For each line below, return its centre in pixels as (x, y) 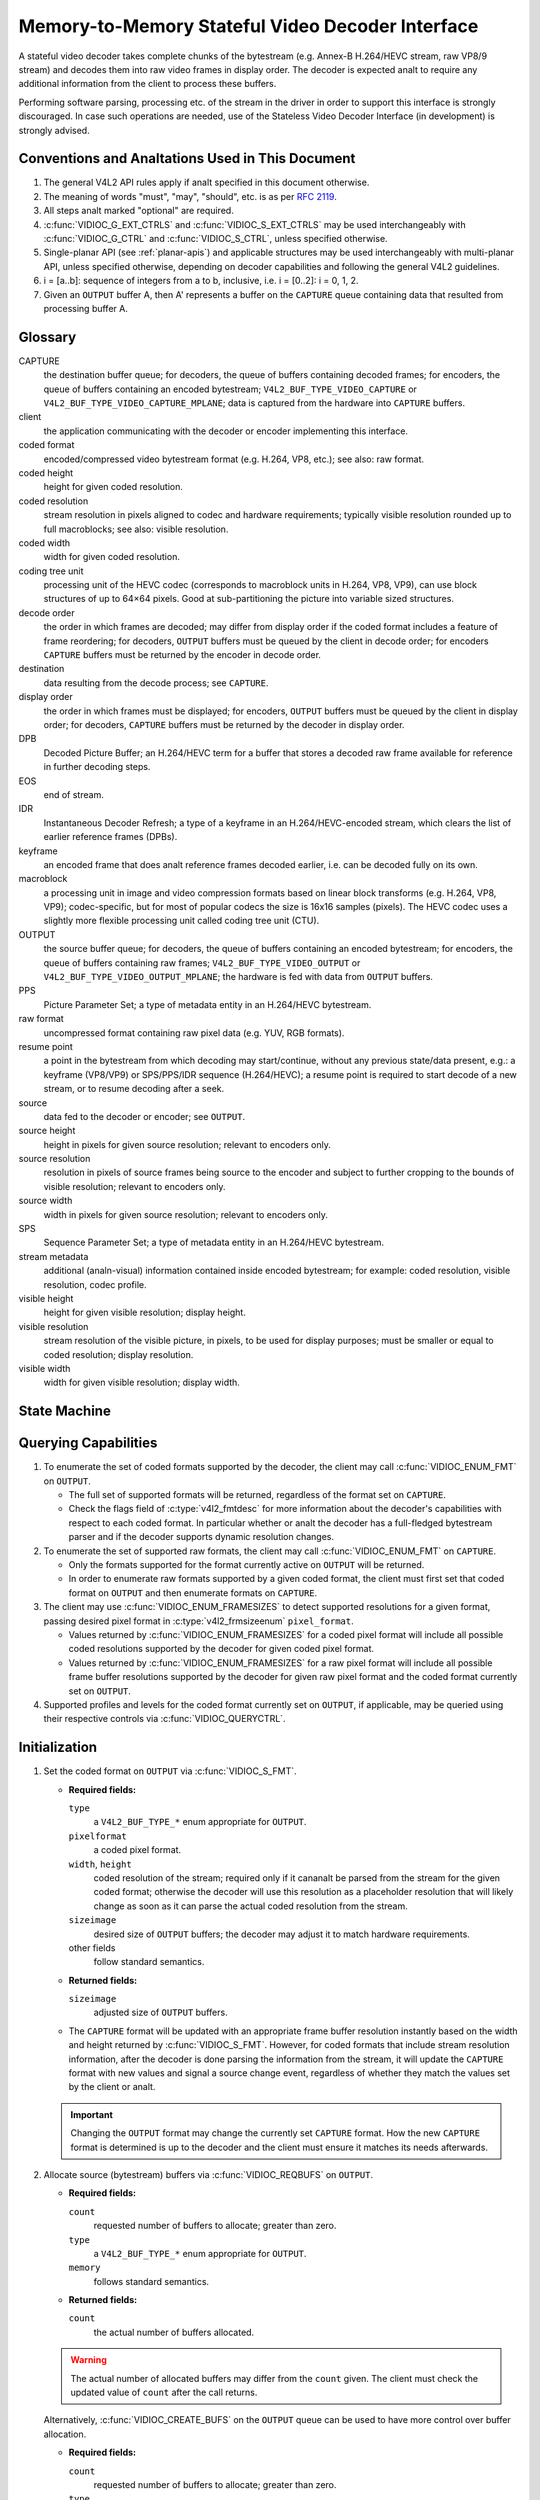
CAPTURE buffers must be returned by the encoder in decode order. (182, 655)
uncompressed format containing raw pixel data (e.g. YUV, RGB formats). (194, 1032)
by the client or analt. (112, 2087)
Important (92, 2114)
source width (45, 1201)
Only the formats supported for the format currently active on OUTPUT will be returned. (246, 1564)
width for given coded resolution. (111, 557)
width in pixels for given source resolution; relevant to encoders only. (186, 1214)
